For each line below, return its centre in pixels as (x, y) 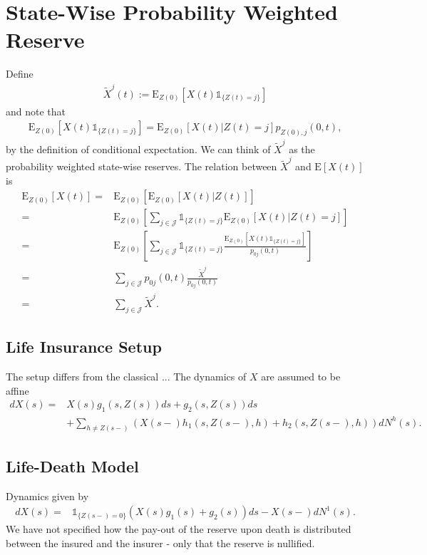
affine (17, 390)
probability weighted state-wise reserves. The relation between (142, 166)
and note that (36, 111)
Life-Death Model (72, 466)
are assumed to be (301, 377)
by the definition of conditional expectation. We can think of (138, 149)
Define (20, 74)
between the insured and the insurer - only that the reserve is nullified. (160, 543)
